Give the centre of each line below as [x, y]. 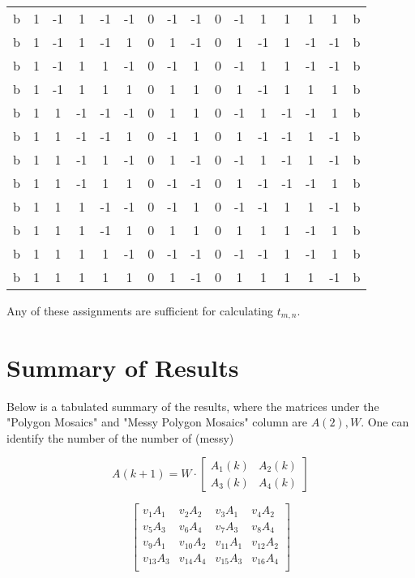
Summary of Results [123, 367]
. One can [385, 422]
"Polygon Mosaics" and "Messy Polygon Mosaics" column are [157, 422]
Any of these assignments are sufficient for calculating [140, 310]
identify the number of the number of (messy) [120, 437]
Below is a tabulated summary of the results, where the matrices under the [193, 406]
